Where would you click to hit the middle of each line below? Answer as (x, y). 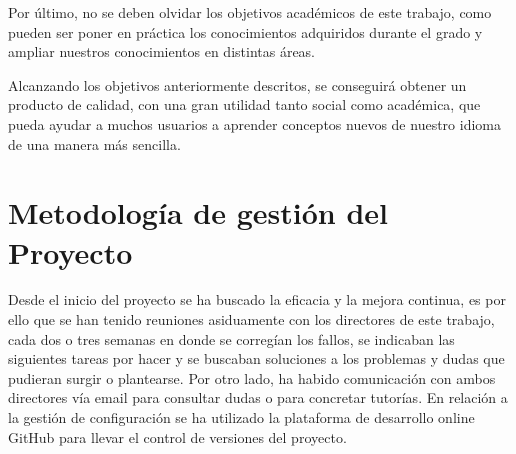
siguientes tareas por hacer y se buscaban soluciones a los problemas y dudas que (256, 358)
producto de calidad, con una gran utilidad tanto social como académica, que (244, 104)
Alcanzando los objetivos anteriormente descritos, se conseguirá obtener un (237, 84)
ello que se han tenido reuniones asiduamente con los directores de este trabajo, (251, 319)
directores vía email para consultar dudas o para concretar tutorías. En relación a (258, 397)
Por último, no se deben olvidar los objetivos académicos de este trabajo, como (250, 12)
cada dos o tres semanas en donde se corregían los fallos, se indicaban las (231, 338)
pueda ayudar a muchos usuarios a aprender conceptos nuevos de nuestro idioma (254, 123)
